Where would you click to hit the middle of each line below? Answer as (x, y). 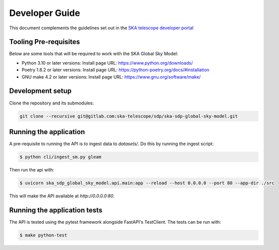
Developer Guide (45, 13)
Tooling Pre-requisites (45, 42)
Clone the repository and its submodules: (52, 103)
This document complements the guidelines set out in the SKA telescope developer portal (101, 28)
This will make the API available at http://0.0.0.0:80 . (62, 196)
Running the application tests (56, 210)
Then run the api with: (32, 169)
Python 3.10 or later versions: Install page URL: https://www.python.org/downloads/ (107, 63)
